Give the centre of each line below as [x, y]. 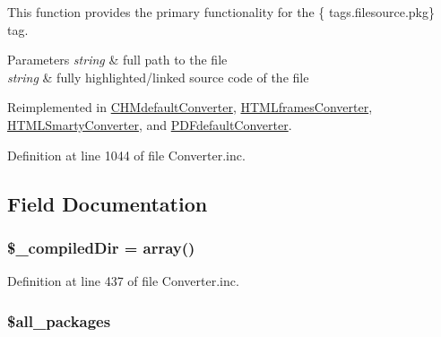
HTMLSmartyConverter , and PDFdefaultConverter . [150, 124]
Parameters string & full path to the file [117, 60]
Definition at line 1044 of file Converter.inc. [126, 155]
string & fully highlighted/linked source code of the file [158, 77]
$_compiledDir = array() [101, 247]
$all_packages [59, 320]
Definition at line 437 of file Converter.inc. [123, 281]
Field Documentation [108, 203]
